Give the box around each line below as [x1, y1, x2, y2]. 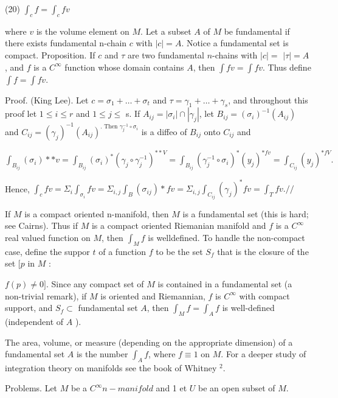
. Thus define [263, 60, 311, 73]
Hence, [5, 182, 30, 195]
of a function [98, 245, 146, 257]
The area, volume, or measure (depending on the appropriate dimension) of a [5, 335, 293, 348]
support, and [5, 301, 53, 314]
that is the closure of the [217, 245, 309, 257]
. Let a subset [140, 24, 191, 37]
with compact [239, 289, 290, 302]
